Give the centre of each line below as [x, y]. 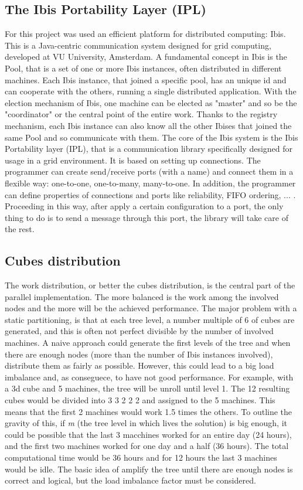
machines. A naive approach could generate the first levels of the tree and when [148, 343]
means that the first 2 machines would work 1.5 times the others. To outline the [149, 411]
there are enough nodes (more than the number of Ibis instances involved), [139, 354]
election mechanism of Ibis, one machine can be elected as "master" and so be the [151, 102]
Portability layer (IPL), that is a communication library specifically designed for [149, 149]
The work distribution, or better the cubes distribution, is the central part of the [150, 285]
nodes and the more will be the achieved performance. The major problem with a [151, 308]
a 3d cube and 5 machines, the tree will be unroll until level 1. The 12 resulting [147, 388]
